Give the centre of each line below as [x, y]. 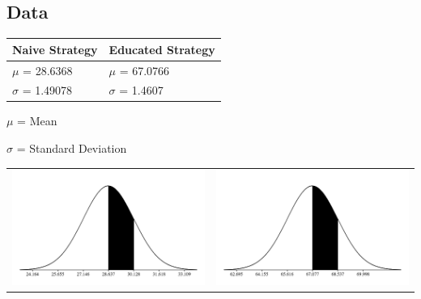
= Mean [37, 121]
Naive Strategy [55, 49]
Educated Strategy [162, 49]
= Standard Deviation [72, 148]
